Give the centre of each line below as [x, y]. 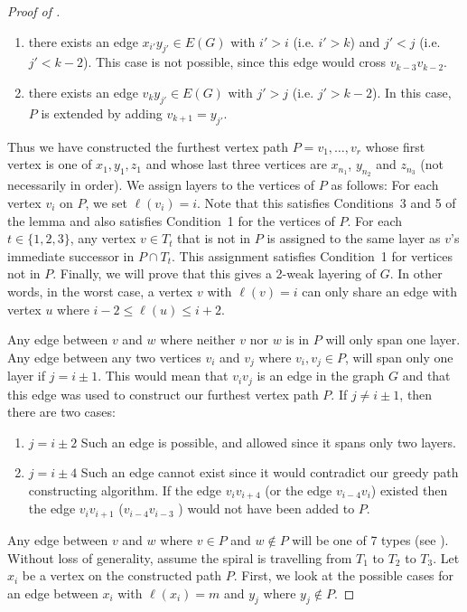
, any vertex [103, 238]
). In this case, [411, 92]
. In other [416, 273]
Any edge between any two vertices [104, 357]
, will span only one [399, 357]
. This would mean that [163, 376]
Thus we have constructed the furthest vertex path [148, 146]
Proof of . [34, 11]
